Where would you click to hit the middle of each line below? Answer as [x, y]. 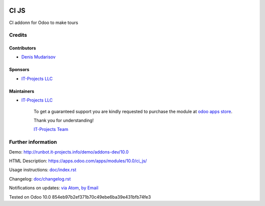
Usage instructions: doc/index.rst [43, 170]
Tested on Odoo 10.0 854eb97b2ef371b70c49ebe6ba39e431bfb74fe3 [80, 197]
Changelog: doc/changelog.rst [40, 179]
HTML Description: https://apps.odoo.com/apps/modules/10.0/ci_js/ [78, 161]
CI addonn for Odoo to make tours [44, 23]
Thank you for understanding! [64, 121]
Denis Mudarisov [39, 57]
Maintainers [22, 91]
